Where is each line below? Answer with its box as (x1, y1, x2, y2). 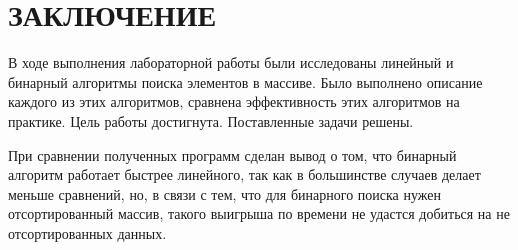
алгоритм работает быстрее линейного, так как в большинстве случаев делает (8, 164, 481, 185)
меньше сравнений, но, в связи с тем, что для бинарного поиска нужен (8, 183, 441, 204)
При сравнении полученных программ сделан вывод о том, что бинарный (8, 144, 457, 165)
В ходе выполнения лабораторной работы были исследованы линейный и (8, 52, 454, 73)
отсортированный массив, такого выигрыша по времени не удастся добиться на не (8, 203, 510, 224)
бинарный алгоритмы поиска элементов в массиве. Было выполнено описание (8, 71, 483, 92)
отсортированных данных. (8, 222, 167, 243)
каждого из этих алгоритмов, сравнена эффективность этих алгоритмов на (8, 91, 460, 112)
